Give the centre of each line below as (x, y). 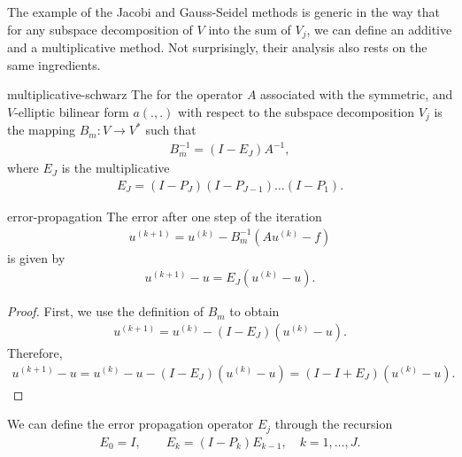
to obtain (254, 311)
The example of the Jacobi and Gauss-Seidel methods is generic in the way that (224, 12)
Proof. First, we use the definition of (105, 311)
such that (171, 130)
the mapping (42, 130)
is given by (36, 257)
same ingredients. (54, 64)
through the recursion (334, 424)
